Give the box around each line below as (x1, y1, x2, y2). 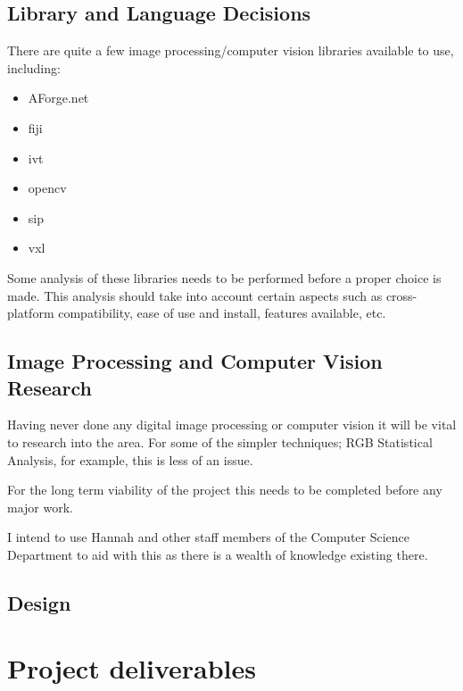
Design (7, 588, 71, 616)
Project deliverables (7, 650, 256, 687)
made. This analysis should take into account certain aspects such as (7, 286, 383, 304)
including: (7, 58, 61, 77)
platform (7, 304, 54, 322)
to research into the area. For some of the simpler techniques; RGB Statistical (7, 432, 433, 451)
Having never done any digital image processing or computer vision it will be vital (7, 415, 457, 434)
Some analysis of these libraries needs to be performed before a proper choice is (7, 268, 442, 287)
